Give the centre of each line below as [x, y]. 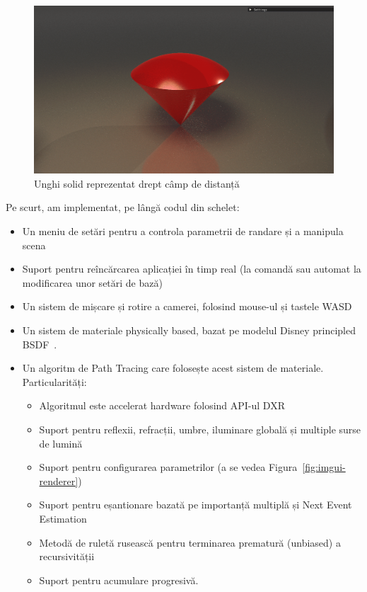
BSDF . [40, 344]
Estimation [63, 518]
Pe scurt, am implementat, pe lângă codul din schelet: [123, 207]
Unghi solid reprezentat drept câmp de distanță [137, 183]
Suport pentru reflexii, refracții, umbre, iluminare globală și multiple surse [200, 429]
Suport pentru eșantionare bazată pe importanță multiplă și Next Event [196, 505]
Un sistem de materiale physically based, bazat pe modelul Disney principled [189, 330]
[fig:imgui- [324, 467]
